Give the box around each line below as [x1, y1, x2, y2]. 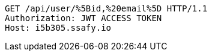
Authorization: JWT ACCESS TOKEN [5, 13, 162, 23]
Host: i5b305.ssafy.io [5, 23, 112, 33]
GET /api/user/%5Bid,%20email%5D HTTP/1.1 [5, 4, 208, 13]
